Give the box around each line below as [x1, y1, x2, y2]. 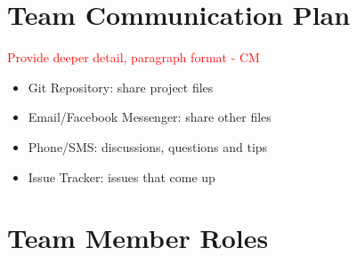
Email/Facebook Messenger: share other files [28, 108, 272, 126]
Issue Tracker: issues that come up [28, 167, 215, 186]
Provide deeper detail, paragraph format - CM [7, 48, 260, 67]
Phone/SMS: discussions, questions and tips [28, 137, 268, 156]
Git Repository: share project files [28, 77, 214, 96]
